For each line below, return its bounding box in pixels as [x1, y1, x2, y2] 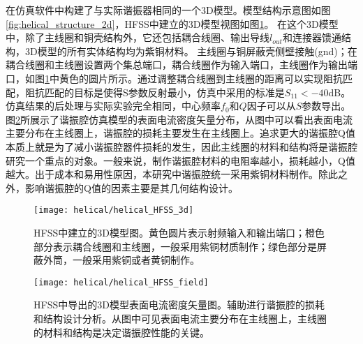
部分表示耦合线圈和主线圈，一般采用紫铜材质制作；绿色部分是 [34, 239, 317, 253]
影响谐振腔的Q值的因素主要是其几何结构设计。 [24, 180, 238, 195]
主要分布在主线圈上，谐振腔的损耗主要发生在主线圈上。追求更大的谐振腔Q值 [6, 126, 355, 140]
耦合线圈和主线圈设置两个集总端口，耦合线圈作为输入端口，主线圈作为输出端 [6, 57, 357, 72]
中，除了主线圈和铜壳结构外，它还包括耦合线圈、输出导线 [6, 30, 269, 45]
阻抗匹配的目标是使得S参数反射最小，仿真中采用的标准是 [24, 84, 285, 99]
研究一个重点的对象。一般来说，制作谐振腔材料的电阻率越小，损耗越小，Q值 [6, 153, 355, 167]
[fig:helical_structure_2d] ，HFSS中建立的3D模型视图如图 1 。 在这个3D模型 [6, 16, 339, 31]
